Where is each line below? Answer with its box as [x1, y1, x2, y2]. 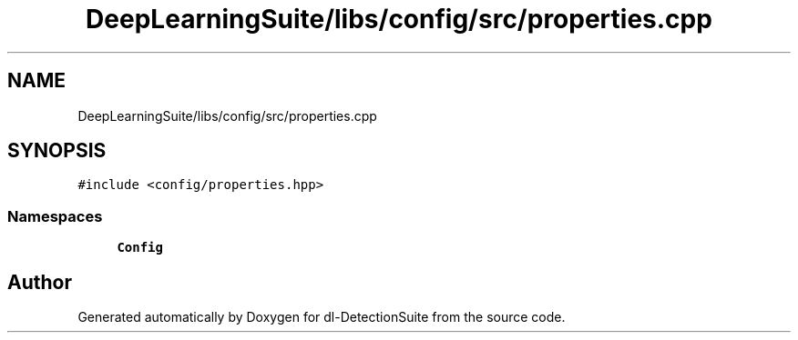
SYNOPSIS [7, 139, 107, 163]
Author [7, 270, 72, 294]
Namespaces [7, 206, 103, 225]
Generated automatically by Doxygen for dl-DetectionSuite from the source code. [77, 309, 566, 325]
